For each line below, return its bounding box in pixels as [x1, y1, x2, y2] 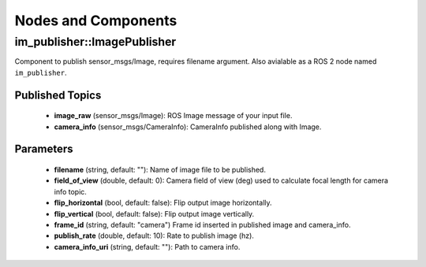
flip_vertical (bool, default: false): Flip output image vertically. [54, 209, 255, 218]
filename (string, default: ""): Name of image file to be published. [54, 165, 266, 174]
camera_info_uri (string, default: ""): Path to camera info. [54, 242, 241, 251]
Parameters [14, 143, 73, 156]
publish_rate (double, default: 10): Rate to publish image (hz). [54, 231, 254, 240]
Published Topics [14, 88, 102, 102]
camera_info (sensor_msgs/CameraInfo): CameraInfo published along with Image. [54, 122, 322, 132]
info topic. [54, 187, 87, 196]
